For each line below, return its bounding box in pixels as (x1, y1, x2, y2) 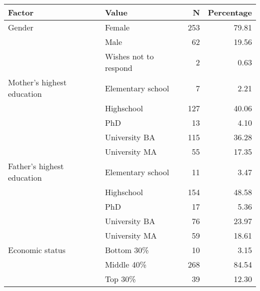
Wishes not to (104, 50, 154, 62)
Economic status (8, 244, 66, 256)
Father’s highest (8, 160, 64, 172)
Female (104, 21, 129, 33)
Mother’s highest (8, 76, 67, 88)
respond (104, 62, 132, 73)
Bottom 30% (104, 244, 149, 256)
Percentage (207, 6, 252, 18)
